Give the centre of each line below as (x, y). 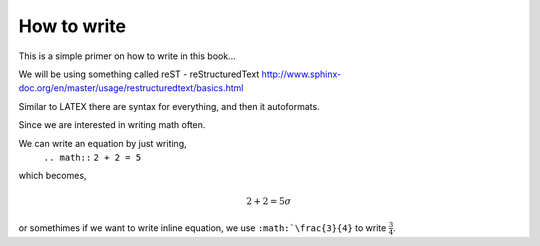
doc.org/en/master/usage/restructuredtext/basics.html (131, 88)
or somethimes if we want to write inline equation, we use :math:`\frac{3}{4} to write (202, 227)
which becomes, (52, 176)
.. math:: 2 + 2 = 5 (92, 157)
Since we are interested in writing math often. (112, 125)
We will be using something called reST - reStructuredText (139, 74)
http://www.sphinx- (301, 74)
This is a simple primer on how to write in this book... (127, 56)
